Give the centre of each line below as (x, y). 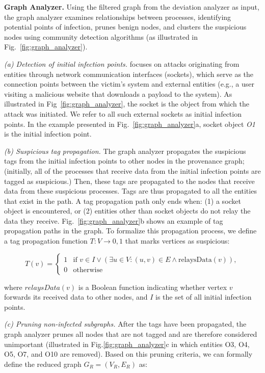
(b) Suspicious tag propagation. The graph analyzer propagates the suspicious (125, 151)
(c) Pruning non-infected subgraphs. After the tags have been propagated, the (125, 324)
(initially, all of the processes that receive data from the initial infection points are (132, 170)
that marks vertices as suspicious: (177, 241)
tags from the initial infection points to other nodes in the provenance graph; (124, 161)
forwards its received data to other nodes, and (76, 297)
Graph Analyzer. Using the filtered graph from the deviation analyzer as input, (132, 7)
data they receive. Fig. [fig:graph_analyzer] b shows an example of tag (114, 220)
